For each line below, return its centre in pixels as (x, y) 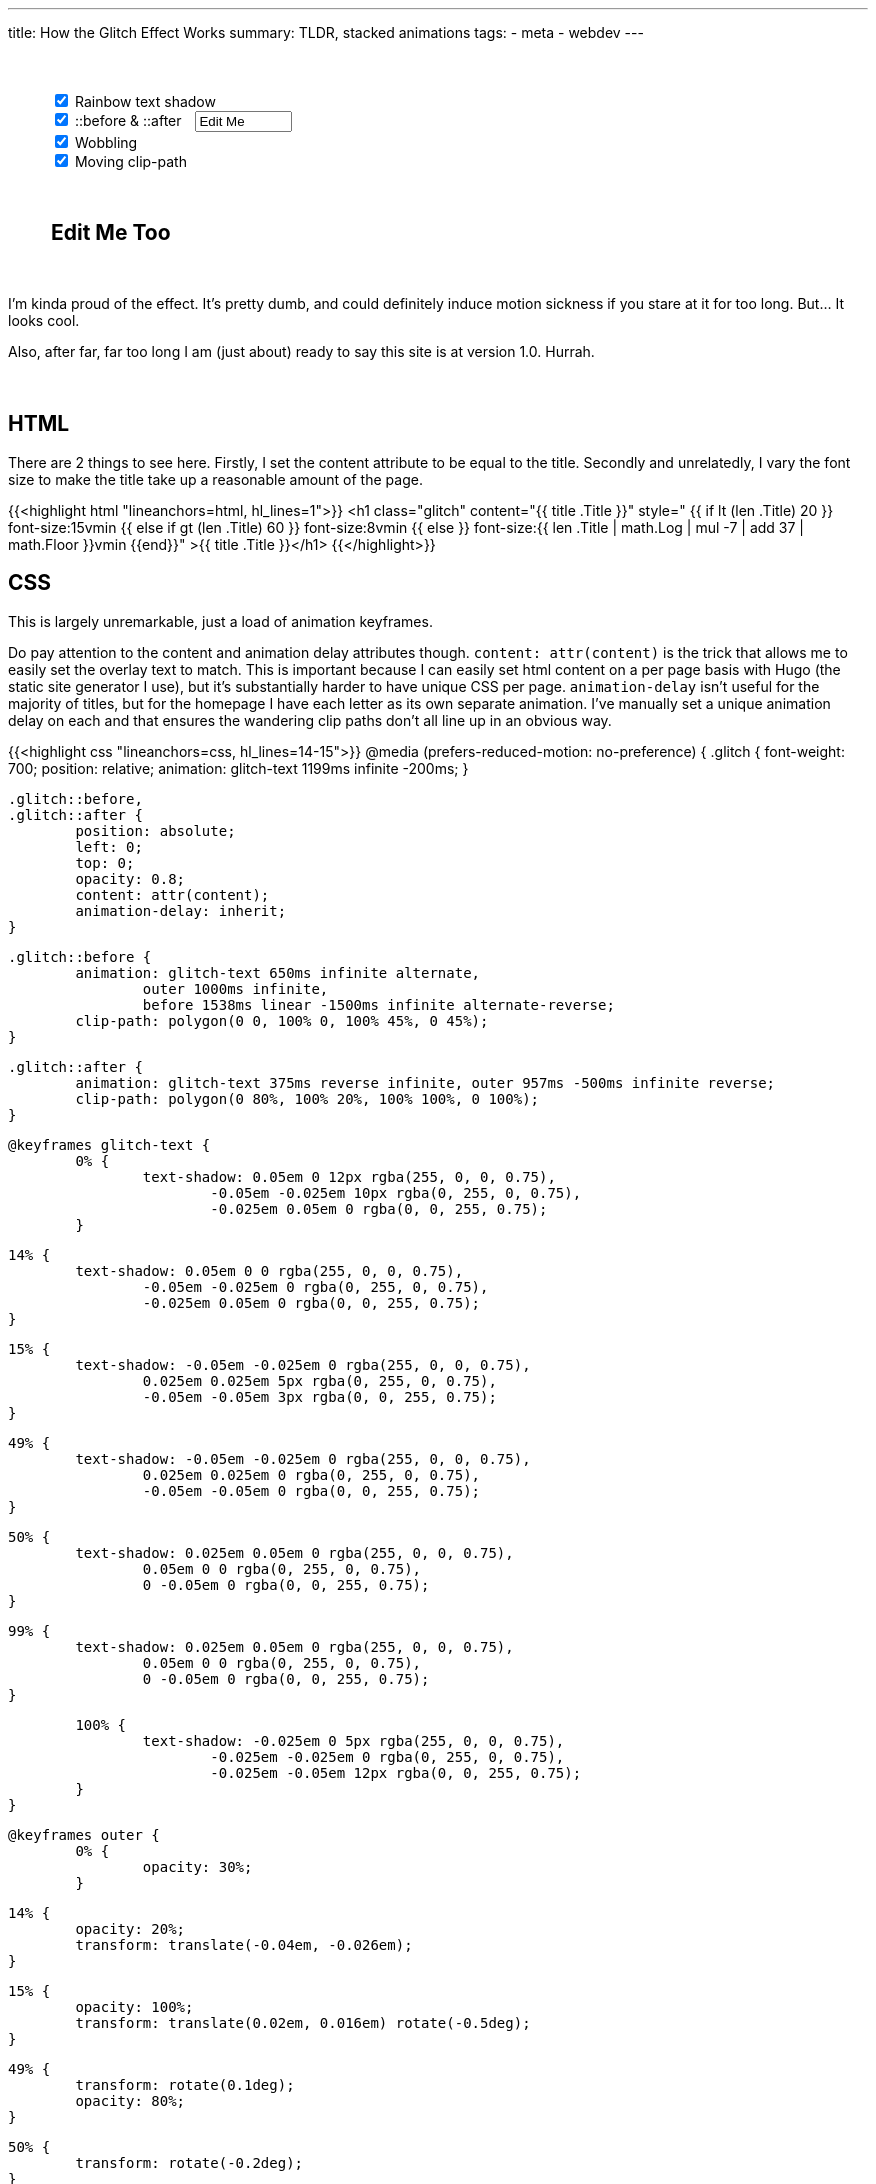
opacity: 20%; (130, 1928)
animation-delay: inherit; (181, 910)
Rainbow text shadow (145, 101)
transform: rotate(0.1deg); (185, 2084)
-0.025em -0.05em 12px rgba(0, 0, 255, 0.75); (396, 1772)
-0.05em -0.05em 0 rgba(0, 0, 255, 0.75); (311, 1490)
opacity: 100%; (134, 2006)
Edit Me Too (111, 232)
